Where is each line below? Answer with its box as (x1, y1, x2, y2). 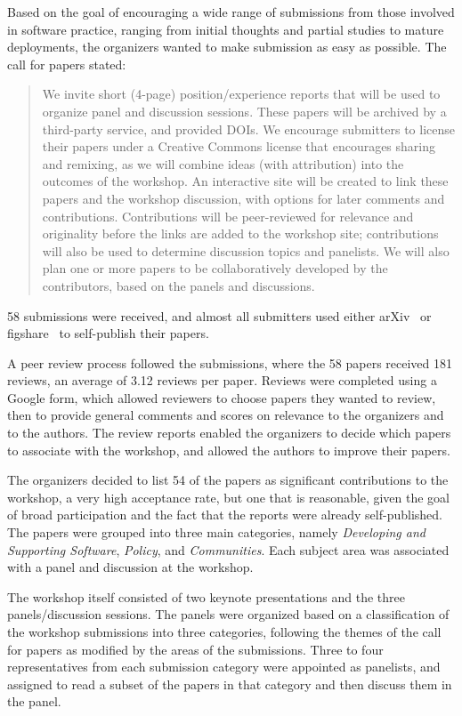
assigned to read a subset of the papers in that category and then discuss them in (7, 674, 452, 693)
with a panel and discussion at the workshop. (7, 558, 254, 576)
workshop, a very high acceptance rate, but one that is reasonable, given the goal (7, 487, 450, 506)
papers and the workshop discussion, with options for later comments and (42, 189, 445, 207)
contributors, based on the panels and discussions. (42, 276, 315, 294)
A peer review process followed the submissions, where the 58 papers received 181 (7, 353, 453, 372)
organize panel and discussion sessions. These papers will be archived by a (42, 101, 447, 120)
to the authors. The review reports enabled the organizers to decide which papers (7, 423, 451, 442)
